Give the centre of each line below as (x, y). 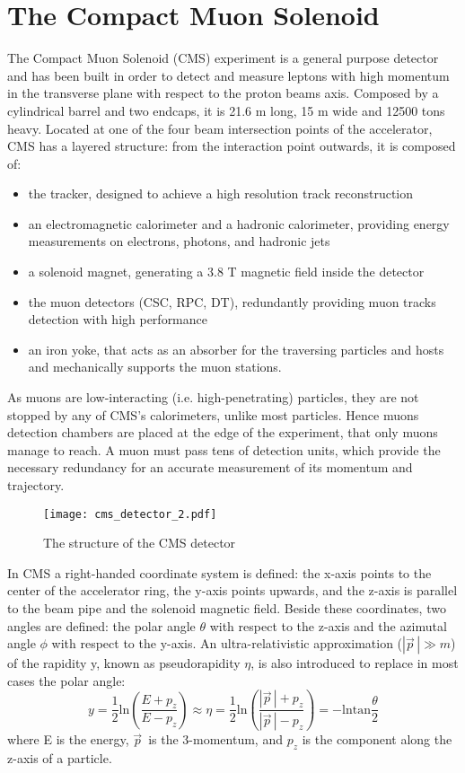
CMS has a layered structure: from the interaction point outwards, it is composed (232, 146)
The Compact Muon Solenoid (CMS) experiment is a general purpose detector (223, 58)
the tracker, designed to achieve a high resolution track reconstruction (221, 193)
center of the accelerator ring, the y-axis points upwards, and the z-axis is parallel (232, 590)
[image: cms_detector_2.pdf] (130, 514)
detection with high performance (118, 319)
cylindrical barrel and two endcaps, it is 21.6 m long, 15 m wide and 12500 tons (226, 110)
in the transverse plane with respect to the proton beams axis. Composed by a (223, 93)
